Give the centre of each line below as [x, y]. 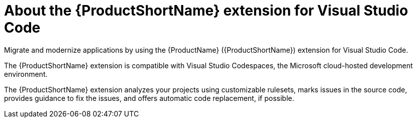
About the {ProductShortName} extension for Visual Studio [206, 11]
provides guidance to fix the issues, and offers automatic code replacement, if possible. [149, 98]
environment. [26, 74]
